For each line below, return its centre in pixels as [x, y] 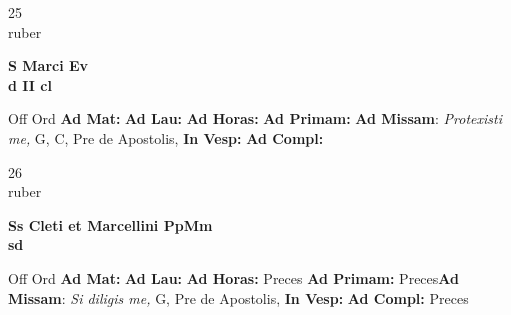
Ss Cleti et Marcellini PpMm [110, 224]
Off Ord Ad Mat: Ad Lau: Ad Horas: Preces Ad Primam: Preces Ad [233, 277]
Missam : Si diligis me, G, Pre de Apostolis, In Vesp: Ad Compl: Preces [238, 297]
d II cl [30, 84]
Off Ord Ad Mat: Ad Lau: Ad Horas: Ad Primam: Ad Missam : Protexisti [255, 118]
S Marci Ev [48, 65]
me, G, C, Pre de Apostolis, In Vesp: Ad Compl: [166, 137]
